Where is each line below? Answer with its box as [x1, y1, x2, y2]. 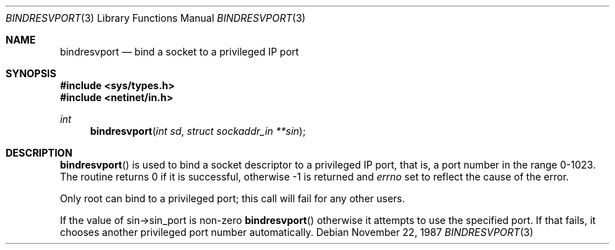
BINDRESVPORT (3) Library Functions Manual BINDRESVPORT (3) [6, 12, 306, 24]
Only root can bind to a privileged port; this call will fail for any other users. [60, 192, 405, 204]
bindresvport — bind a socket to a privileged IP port [60, 46, 299, 58]
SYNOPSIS [6, 67, 57, 79]
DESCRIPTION [6, 147, 73, 159]
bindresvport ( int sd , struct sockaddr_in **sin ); [90, 125, 306, 137]
